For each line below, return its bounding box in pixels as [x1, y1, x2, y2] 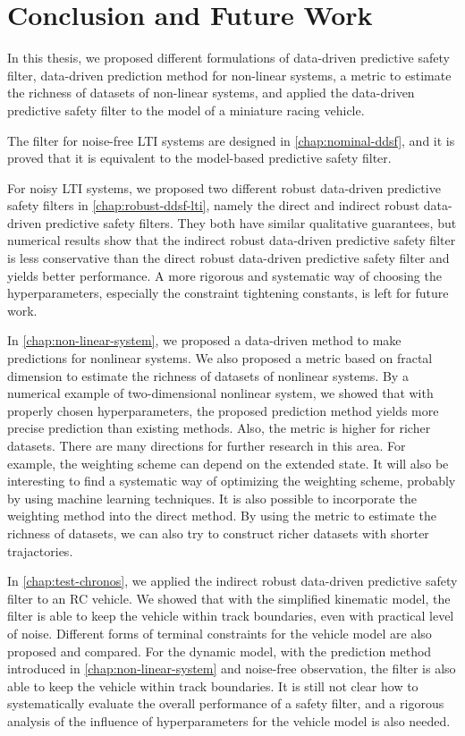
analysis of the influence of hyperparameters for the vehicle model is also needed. [7, 711, 451, 730]
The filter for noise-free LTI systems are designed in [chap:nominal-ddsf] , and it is [7, 131, 455, 149]
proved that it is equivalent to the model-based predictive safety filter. [7, 148, 392, 167]
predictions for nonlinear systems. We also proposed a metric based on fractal [7, 349, 433, 368]
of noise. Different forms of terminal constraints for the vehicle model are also [7, 623, 432, 642]
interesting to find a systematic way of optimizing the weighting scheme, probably [7, 471, 456, 490]
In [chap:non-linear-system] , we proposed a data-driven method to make [7, 331, 402, 350]
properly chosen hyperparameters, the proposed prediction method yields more [7, 401, 439, 419]
